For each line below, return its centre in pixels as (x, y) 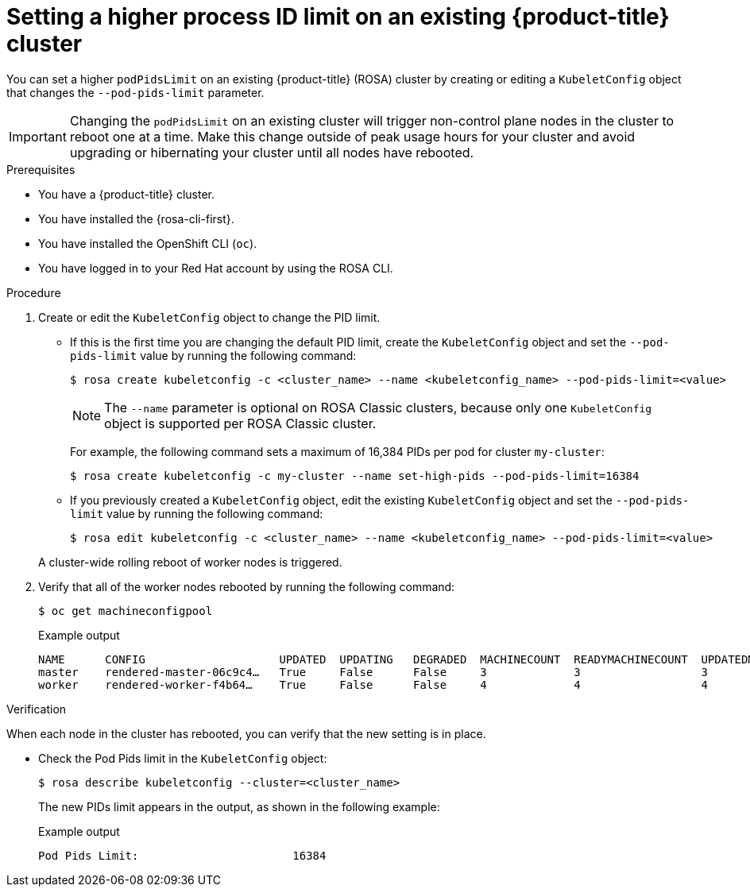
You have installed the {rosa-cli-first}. (136, 218)
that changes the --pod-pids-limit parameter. (135, 92)
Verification (37, 709)
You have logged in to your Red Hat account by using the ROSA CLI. (216, 268)
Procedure (34, 292)
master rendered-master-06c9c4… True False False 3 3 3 (373, 672)
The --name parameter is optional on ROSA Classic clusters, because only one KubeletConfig (378, 407)
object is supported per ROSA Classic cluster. (240, 423)
